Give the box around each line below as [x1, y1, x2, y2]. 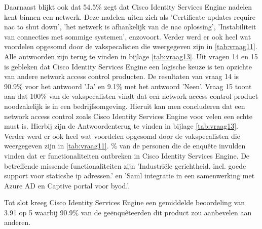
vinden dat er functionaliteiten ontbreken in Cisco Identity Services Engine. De [4, 150, 250, 161]
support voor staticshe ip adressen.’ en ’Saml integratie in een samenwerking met [4, 170, 255, 181]
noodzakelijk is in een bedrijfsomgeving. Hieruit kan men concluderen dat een [4, 100, 245, 111]
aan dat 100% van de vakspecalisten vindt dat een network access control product [4, 91, 258, 101]
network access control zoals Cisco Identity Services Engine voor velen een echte [4, 110, 252, 121]
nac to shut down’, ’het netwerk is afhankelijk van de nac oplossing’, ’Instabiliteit [4, 21, 256, 32]
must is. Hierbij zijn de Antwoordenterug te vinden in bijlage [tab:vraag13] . [4, 121, 238, 131]
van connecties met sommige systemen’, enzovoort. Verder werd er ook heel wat [4, 31, 251, 42]
